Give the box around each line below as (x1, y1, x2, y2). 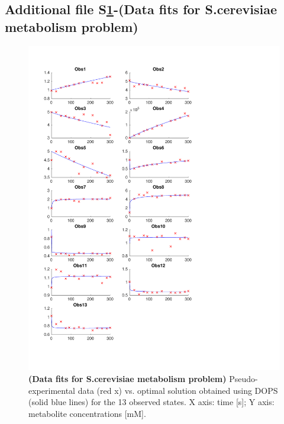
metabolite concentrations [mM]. (28, 407, 146, 419)
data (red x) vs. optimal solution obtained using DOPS (78, 384, 278, 396)
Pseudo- (229, 373, 258, 385)
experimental (28, 384, 75, 396)
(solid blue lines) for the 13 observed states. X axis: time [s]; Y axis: (28, 396, 275, 408)
